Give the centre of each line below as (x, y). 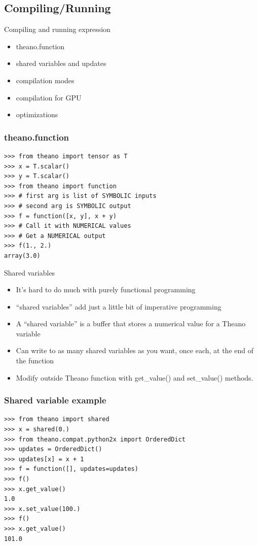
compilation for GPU (49, 97)
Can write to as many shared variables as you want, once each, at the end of (135, 350)
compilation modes (45, 80)
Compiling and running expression (57, 29)
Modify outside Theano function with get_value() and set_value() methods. (135, 377)
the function (35, 361)
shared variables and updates (61, 63)
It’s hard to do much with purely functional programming (106, 289)
